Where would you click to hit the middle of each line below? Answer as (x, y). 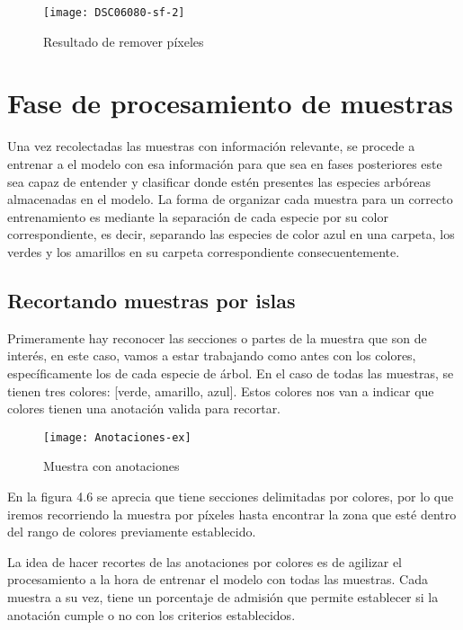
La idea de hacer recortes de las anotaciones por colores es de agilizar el (205, 561)
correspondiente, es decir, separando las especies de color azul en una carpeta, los (231, 234)
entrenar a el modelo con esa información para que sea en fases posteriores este (225, 163)
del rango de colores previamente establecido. (132, 532)
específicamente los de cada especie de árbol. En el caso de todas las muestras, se (231, 373)
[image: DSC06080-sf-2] (114, 13)
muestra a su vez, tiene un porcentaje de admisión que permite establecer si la (223, 596)
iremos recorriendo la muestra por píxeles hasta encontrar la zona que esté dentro (232, 514)
